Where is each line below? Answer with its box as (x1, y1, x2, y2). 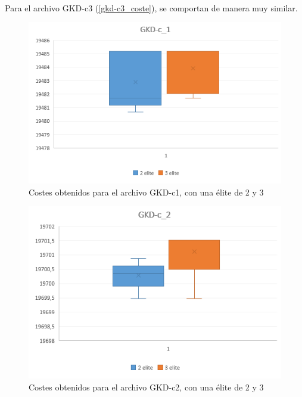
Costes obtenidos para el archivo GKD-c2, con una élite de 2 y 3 (29, 380, 264, 393)
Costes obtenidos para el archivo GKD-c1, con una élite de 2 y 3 (29, 185, 264, 198)
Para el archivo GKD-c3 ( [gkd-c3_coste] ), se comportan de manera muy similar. (5, 1, 298, 14)
